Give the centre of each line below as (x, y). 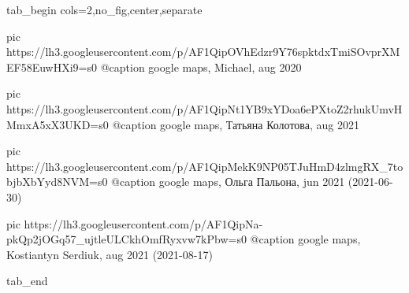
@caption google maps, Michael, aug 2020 (201, 67)
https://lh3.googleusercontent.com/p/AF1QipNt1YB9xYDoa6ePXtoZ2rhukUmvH (204, 108)
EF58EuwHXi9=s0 (52, 67)
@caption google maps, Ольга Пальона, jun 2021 (228, 182)
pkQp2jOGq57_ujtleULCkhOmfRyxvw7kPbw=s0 (126, 239)
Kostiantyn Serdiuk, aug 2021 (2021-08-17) (110, 254)
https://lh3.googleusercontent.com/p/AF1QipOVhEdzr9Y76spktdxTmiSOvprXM (203, 52)
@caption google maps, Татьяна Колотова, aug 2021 (236, 124)
